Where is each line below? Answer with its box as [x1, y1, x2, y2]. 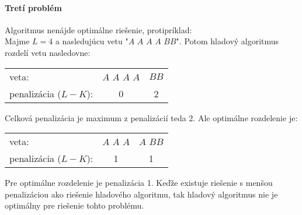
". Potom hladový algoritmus [176, 35, 279, 47]
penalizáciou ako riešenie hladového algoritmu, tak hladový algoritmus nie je [5, 188, 278, 200]
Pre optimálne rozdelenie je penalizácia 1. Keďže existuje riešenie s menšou [5, 177, 273, 189]
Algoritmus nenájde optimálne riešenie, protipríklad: [5, 23, 192, 36]
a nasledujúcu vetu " [55, 35, 129, 47]
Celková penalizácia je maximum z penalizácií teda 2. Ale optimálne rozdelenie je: [5, 111, 298, 124]
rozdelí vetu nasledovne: [5, 46, 91, 58]
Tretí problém [5, 1, 62, 13]
